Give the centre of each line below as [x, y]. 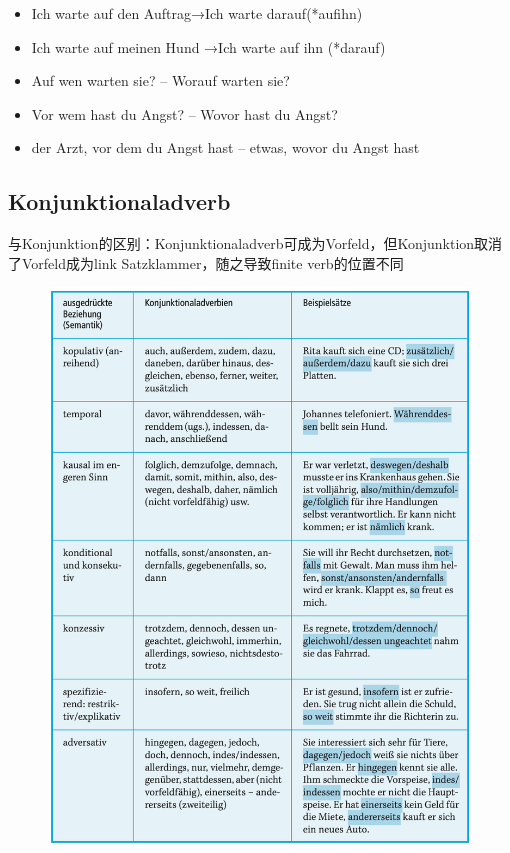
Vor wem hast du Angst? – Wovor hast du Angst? [184, 113]
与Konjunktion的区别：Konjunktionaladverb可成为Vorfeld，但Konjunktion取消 [255, 243]
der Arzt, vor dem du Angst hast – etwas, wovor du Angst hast [225, 147]
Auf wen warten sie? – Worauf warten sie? [160, 80]
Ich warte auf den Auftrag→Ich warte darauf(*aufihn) [197, 13]
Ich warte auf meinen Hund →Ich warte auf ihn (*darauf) [208, 46]
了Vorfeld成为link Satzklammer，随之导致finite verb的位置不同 [206, 262]
